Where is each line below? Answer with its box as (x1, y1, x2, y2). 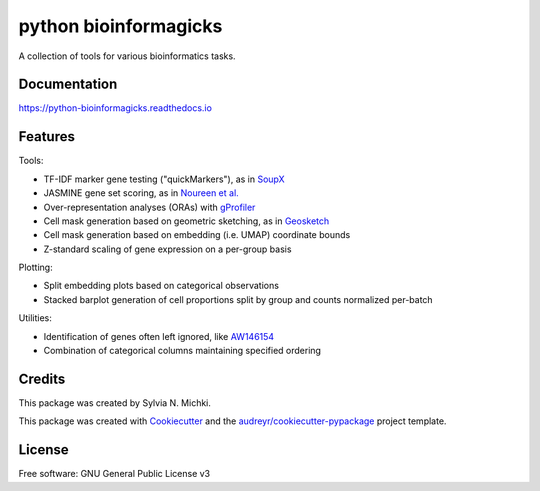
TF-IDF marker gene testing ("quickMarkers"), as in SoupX (43, 173, 285, 185)
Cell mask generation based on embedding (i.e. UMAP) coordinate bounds (43, 229, 351, 241)
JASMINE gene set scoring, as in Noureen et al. (43, 187, 239, 199)
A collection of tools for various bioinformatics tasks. (18, 50, 236, 62)
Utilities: (18, 312, 52, 324)
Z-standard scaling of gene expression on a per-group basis (43, 243, 292, 255)
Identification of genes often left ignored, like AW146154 (43, 330, 275, 342)
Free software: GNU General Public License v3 (18, 468, 211, 480)
